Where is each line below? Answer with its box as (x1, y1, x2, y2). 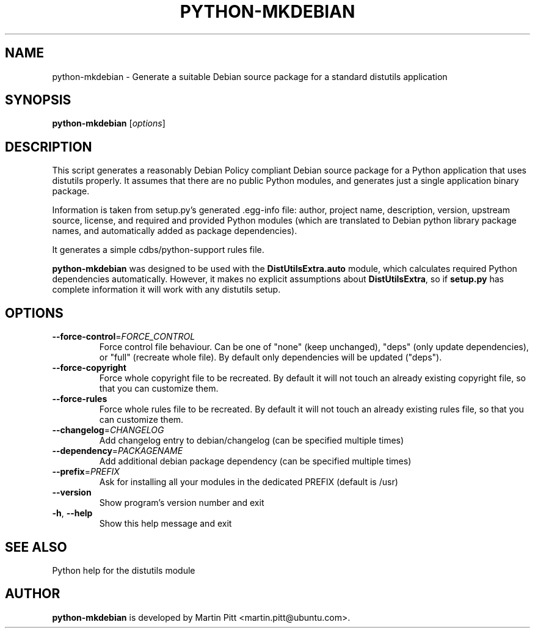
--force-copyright (52, 362, 126, 373)
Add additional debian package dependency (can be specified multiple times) (99, 456, 412, 467)
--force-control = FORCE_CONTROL (52, 331, 195, 342)
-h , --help (52, 508, 93, 519)
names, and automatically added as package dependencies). (52, 225, 297, 236)
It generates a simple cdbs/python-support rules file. (52, 244, 264, 255)
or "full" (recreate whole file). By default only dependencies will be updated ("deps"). (99, 352, 442, 363)
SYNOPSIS (5, 92, 71, 108)
